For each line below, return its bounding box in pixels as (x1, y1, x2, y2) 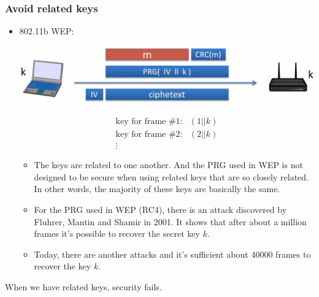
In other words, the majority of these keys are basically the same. (34, 182, 280, 195)
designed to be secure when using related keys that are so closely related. (34, 170, 309, 183)
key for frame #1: (115, 117, 183, 126)
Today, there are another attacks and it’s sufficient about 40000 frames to (34, 247, 311, 260)
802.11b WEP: (19, 25, 74, 37)
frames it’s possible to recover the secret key (34, 227, 200, 240)
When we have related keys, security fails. (5, 280, 162, 293)
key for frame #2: (115, 130, 183, 139)
